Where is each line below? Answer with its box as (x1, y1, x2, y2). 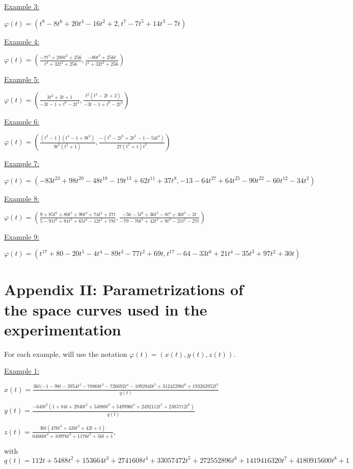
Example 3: (4, 1, 40, 11)
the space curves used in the (4, 299, 207, 320)
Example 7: (4, 158, 40, 169)
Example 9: (4, 231, 40, 242)
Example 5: (4, 74, 40, 85)
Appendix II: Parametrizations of (4, 279, 243, 300)
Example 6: (4, 116, 40, 126)
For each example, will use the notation (4, 348, 127, 359)
